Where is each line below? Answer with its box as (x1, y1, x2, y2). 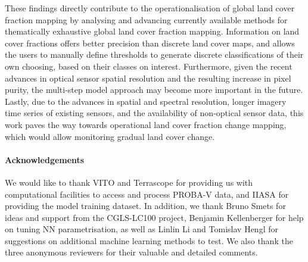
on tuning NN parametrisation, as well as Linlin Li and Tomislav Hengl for (5, 223, 278, 235)
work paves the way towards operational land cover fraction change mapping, (5, 118, 287, 130)
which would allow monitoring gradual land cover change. (5, 130, 215, 142)
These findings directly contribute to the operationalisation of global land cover (5, 2, 295, 14)
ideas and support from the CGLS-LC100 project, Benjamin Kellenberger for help (5, 211, 304, 223)
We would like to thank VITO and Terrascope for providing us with (5, 176, 253, 188)
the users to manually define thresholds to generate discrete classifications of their (5, 48, 304, 61)
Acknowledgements (5, 153, 85, 166)
